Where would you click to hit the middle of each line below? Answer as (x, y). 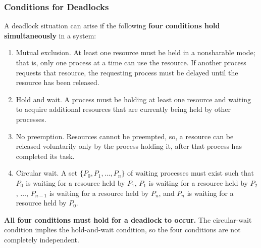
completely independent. (42, 239)
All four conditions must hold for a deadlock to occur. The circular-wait (128, 219)
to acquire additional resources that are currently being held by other (123, 109)
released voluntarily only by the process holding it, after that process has (129, 146)
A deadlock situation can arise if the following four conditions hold (112, 26)
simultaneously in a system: (50, 35)
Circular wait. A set (47, 173)
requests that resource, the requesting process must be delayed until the (127, 72)
